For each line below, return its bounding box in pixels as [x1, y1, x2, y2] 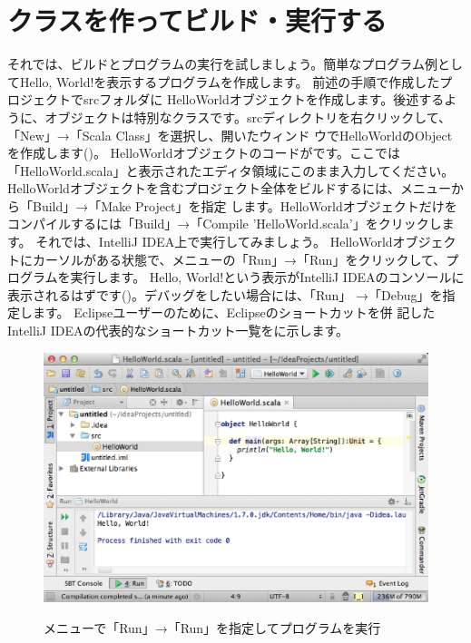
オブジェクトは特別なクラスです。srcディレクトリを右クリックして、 [44, 107, 452, 126]
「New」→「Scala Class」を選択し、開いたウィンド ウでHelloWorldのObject [7, 125, 453, 144]
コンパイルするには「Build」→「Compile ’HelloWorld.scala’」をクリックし [7, 214, 442, 233]
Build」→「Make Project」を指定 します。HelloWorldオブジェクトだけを [32, 196, 457, 215]
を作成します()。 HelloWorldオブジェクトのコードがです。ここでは [7, 143, 401, 162]
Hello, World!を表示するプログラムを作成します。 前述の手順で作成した [19, 72, 440, 91]
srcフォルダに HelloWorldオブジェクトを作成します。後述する [83, 90, 445, 109]
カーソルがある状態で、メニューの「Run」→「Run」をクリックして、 [32, 249, 446, 268]
